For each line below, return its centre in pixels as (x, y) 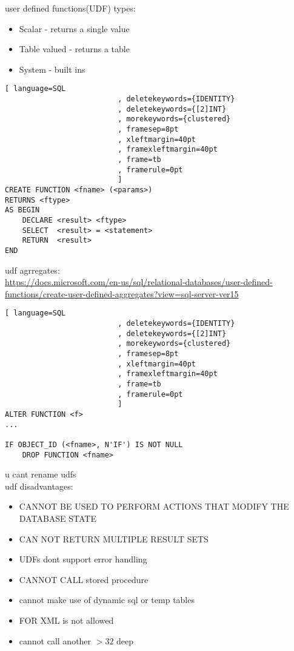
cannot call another (55, 640)
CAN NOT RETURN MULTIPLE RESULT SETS (114, 538)
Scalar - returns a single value (74, 28)
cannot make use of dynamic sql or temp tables (107, 600)
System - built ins (52, 69)
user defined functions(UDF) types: (70, 8)
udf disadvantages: (39, 486)
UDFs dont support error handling (83, 559)
